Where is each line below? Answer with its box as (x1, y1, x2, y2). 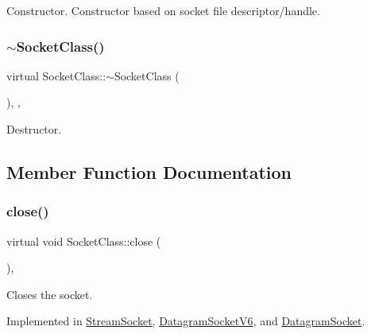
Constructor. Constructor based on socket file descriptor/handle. (6, 2, 320, 18)
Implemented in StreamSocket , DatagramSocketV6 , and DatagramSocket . (6, 313, 365, 329)
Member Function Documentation (6, 159, 292, 184)
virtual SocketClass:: (6, 67, 106, 83)
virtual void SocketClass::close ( (6, 232, 161, 249)
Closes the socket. (6, 285, 93, 302)
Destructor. (6, 121, 62, 137)
